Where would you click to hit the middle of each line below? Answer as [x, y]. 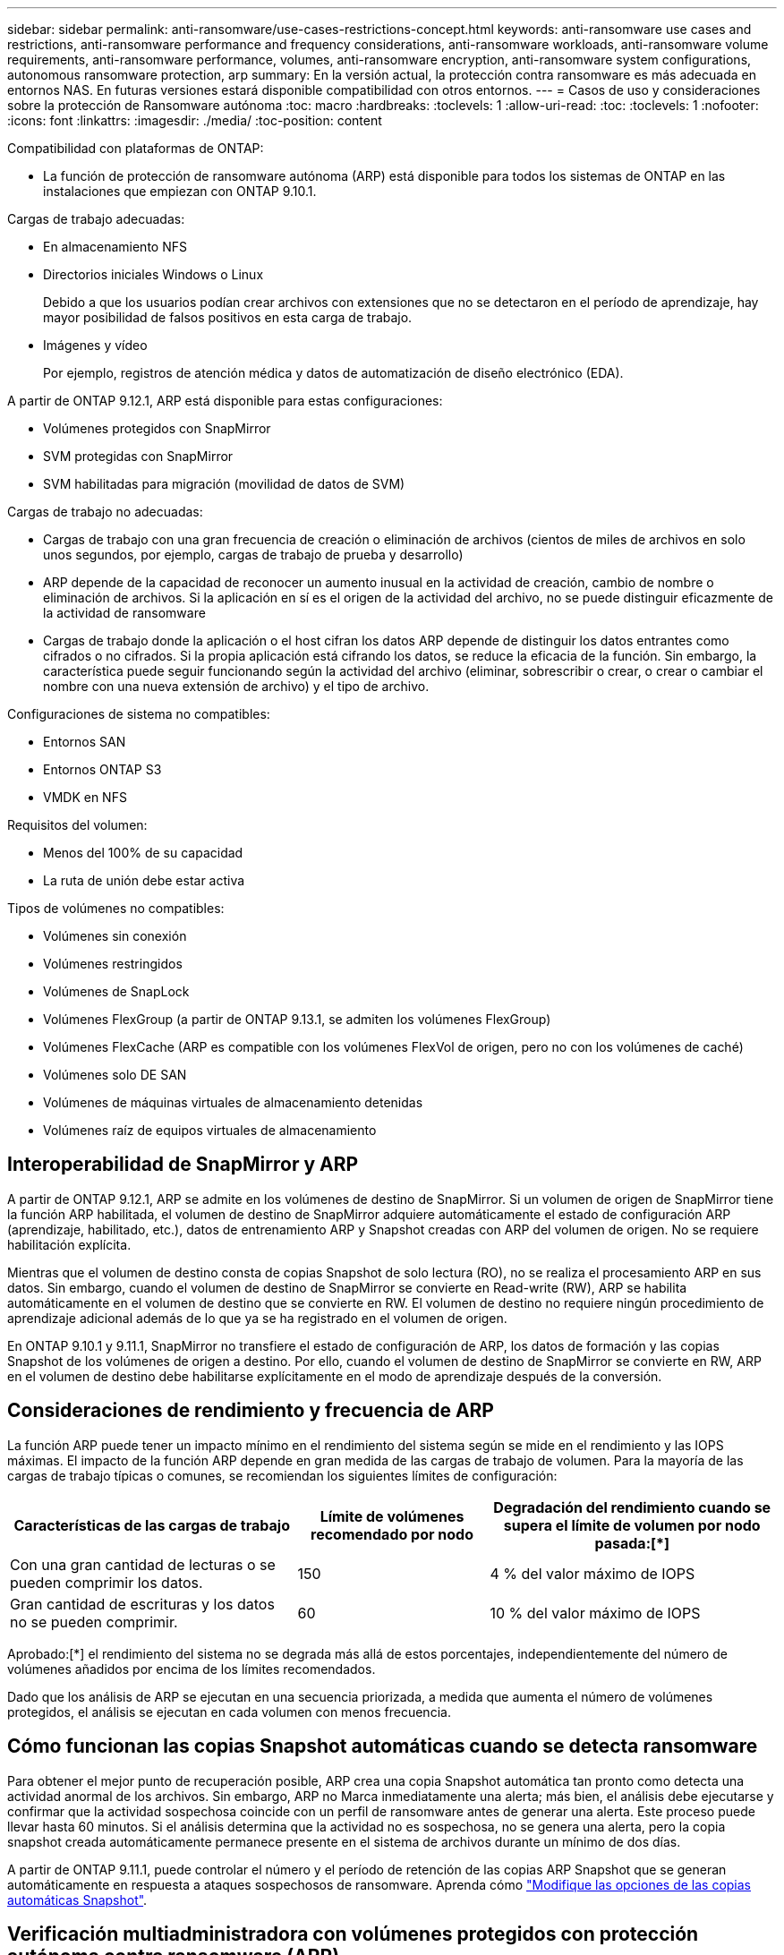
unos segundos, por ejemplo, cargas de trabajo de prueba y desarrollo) [253, 555]
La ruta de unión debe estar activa [144, 880]
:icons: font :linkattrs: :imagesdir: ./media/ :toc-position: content [195, 120]
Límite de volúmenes [392, 1516]
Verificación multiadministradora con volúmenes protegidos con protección [353, 1934]
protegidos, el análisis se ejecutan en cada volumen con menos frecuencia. [229, 1712]
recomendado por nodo [392, 1534]
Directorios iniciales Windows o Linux [153, 274]
